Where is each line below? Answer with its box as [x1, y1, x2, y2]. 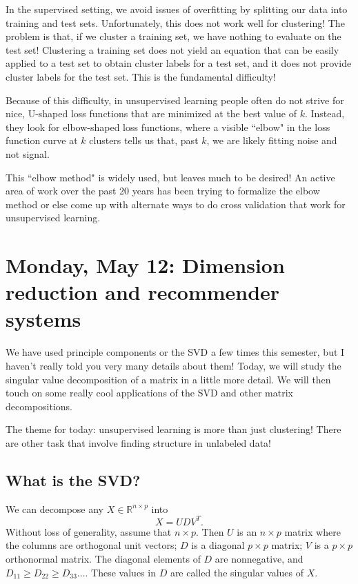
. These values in [85, 565, 156, 579]
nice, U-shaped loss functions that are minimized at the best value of [6, 106, 297, 121]
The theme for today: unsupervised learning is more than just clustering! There [6, 422, 341, 436]
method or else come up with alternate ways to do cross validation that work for [6, 197, 346, 211]
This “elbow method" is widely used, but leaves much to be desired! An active [6, 170, 335, 184]
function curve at [6, 133, 78, 148]
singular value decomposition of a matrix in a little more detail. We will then [6, 372, 331, 386]
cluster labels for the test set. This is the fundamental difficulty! [6, 69, 276, 83]
